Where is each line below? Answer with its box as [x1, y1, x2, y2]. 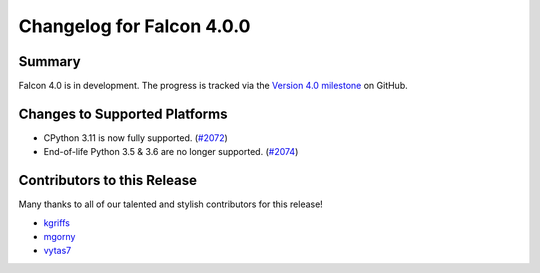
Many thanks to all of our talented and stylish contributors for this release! [18, 198, 324, 210]
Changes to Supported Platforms [18, 105, 228, 122]
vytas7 [43, 245, 72, 257]
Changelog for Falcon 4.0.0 [18, 15, 251, 37]
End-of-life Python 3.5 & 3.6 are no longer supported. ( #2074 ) [43, 146, 299, 158]
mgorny [43, 231, 76, 243]
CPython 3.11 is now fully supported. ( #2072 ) [43, 131, 229, 144]
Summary [18, 53, 81, 70]
